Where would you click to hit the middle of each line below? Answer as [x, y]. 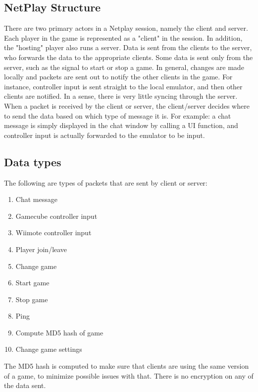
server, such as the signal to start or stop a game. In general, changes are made [124, 67]
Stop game [32, 299]
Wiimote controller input [53, 232]
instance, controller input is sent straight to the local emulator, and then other [123, 86]
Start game [32, 283]
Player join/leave [41, 249]
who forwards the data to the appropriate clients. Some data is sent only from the [129, 57]
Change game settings [49, 349]
